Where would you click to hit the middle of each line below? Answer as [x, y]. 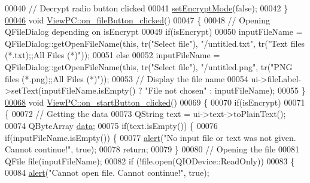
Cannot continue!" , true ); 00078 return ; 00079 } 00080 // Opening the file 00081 [152, 149]
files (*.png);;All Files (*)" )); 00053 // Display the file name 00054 [127, 78]
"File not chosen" [176, 90]
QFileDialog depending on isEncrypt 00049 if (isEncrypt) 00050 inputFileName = [154, 31]
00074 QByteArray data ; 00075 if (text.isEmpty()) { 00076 [111, 125]
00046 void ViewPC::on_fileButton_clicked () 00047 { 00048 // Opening [137, 19]
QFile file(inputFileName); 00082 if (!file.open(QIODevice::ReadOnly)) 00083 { [150, 160]
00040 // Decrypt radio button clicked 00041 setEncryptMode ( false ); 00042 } [147, 8]
